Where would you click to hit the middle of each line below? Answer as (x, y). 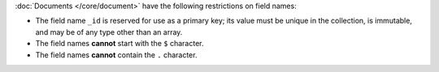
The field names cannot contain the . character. (116, 55)
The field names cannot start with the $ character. (120, 44)
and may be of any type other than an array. (109, 32)
